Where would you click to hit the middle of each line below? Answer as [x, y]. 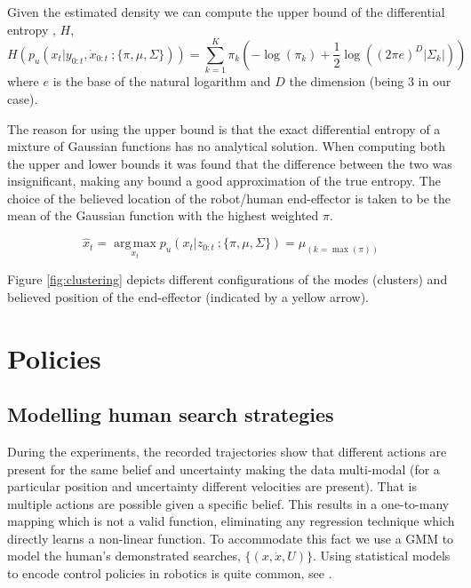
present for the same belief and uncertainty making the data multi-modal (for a [224, 469]
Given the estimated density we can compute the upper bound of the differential [226, 12]
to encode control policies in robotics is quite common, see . [170, 573]
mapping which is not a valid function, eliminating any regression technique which [231, 521]
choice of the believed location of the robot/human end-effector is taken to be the [229, 198]
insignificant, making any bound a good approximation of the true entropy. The [224, 181]
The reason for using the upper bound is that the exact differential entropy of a [224, 128]
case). [23, 98]
